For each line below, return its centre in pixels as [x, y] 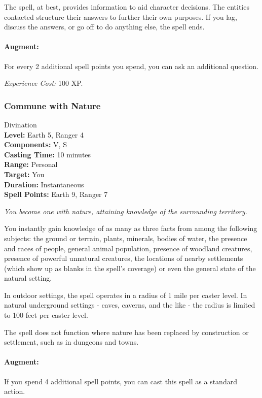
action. [15, 391]
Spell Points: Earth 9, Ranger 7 [56, 194]
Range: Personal [31, 164]
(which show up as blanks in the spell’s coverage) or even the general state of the [130, 268]
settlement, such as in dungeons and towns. [71, 342]
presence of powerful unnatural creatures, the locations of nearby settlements [124, 258]
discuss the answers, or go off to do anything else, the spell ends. [104, 27]
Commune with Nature [52, 105]
